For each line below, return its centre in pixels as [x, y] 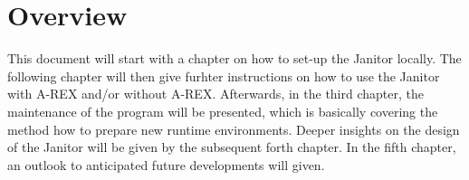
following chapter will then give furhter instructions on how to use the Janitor [224, 76]
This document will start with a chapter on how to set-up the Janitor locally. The [234, 58]
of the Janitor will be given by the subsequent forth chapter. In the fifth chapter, [232, 147]
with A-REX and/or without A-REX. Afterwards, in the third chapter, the [215, 94]
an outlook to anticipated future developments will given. [166, 164]
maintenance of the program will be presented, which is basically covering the [223, 111]
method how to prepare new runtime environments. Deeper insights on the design [234, 129]
